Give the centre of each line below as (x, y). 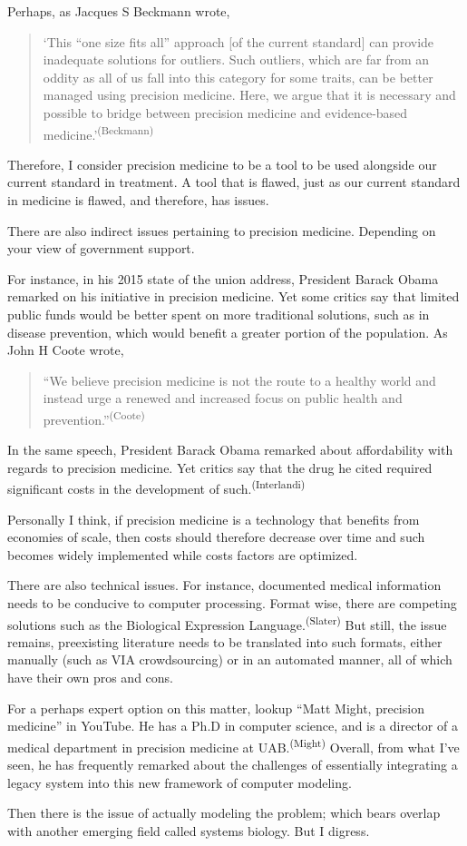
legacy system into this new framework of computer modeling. (180, 782)
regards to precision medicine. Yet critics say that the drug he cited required (220, 467)
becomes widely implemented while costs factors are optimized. (183, 554)
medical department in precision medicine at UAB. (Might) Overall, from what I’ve (233, 745)
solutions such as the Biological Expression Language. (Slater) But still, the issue (227, 623)
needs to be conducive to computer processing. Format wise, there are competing (232, 603)
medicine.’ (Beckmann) (98, 133)
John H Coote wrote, (66, 350)
